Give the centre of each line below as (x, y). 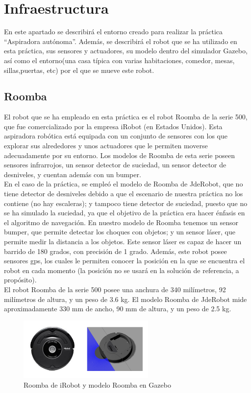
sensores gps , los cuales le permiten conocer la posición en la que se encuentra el (125, 261)
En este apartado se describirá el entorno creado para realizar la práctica (113, 32)
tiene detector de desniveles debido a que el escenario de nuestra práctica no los (124, 194)
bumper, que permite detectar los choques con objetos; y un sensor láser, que (120, 232)
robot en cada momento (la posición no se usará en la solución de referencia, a (122, 270)
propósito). (20, 280)
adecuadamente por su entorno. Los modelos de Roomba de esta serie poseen (120, 155)
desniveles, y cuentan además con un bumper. (73, 174)
